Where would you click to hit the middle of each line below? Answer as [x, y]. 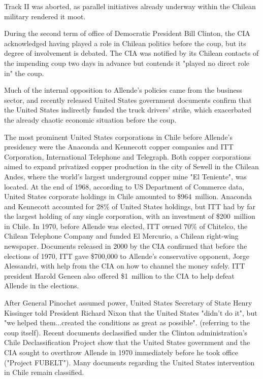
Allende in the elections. [42, 286]
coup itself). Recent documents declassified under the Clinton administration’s [126, 332]
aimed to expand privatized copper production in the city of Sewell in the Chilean [131, 166]
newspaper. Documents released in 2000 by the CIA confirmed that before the [126, 246]
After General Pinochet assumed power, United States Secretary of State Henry [128, 303]
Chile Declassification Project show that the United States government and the [127, 342]
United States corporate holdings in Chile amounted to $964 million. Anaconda [128, 196]
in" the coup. [24, 73]
